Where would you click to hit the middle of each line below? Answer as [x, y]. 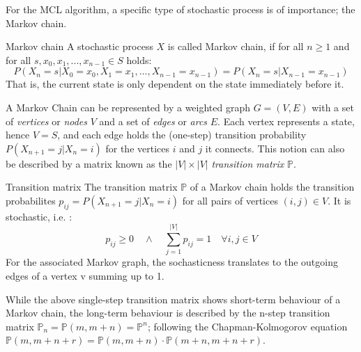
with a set [333, 107]
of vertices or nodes [47, 121]
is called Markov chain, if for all [236, 46]
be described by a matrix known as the [89, 163]
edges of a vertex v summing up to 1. [85, 276]
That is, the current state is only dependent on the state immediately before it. [175, 84]
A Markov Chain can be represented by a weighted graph [128, 107]
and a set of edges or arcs [153, 121]
